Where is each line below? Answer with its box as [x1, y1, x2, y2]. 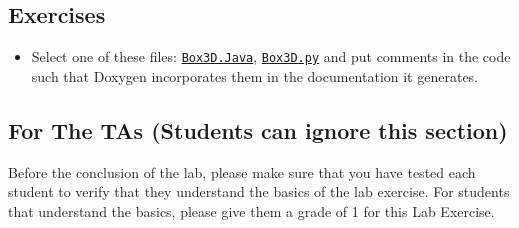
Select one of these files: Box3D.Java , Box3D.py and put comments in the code [31, 46, 511, 67]
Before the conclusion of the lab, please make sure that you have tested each [8, 161, 476, 182]
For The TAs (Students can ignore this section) [8, 114, 508, 145]
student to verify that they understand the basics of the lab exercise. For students [8, 181, 510, 202]
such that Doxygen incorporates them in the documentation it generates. [31, 65, 479, 86]
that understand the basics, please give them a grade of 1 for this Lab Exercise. [8, 200, 495, 221]
